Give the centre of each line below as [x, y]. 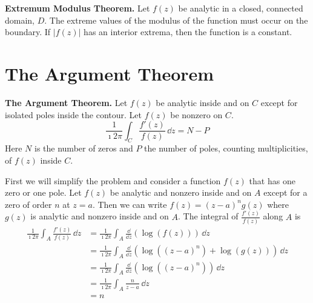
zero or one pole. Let [43, 192]
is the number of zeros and [84, 148]
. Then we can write [130, 204]
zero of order [28, 204]
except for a [285, 192]
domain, [20, 20]
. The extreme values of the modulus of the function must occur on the [176, 20]
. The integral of [208, 216]
